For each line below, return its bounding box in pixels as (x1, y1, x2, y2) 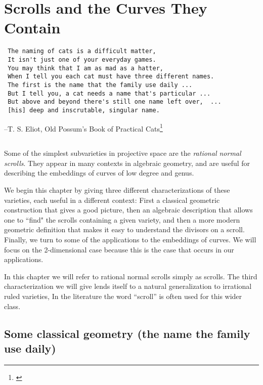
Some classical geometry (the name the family (4, 325, 250, 341)
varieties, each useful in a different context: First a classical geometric (4, 194, 220, 205)
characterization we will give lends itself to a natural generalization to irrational (4, 281, 252, 291)
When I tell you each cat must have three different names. (8, 73, 214, 80)
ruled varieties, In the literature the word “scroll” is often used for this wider (4, 290, 242, 301)
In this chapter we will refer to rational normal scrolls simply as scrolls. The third (4, 271, 257, 281)
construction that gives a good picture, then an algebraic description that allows (4, 204, 253, 215)
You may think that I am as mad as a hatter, (8, 64, 163, 72)
